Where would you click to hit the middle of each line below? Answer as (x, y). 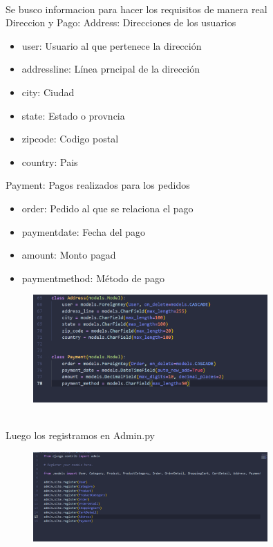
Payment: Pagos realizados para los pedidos (98, 185)
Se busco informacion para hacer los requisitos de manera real (136, 9)
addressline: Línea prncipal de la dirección (111, 69)
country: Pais (50, 161)
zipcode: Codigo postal (70, 139)
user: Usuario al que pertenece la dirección (112, 45)
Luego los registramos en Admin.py (80, 435)
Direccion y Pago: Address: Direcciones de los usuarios (121, 22)
